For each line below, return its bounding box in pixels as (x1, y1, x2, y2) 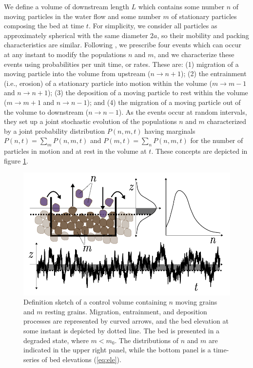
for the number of (190, 135, 243, 145)
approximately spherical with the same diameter (4, 30, 148, 40)
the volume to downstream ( (4, 106, 89, 117)
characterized (207, 116, 247, 126)
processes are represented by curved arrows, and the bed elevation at (23, 316, 229, 326)
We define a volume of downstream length (4, 1, 129, 11)
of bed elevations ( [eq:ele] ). (41, 354, 121, 364)
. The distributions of (115, 335, 179, 345)
